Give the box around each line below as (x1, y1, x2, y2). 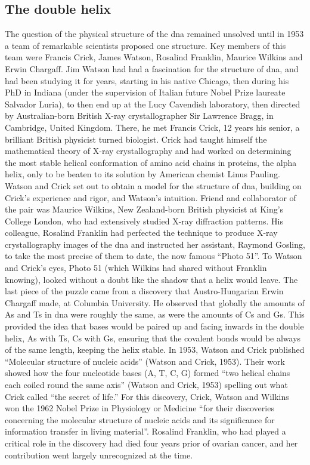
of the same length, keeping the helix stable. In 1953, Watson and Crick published (5, 343, 305, 356)
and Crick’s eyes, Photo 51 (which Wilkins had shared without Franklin (5, 261, 267, 274)
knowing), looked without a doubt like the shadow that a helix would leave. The (5, 273, 298, 285)
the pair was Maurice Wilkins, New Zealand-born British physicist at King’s (5, 203, 284, 215)
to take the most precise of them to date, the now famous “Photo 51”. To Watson (5, 250, 302, 262)
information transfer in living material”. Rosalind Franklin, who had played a (5, 425, 286, 438)
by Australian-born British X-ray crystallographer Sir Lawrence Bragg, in (5, 109, 274, 122)
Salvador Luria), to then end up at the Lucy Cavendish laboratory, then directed (5, 97, 300, 110)
